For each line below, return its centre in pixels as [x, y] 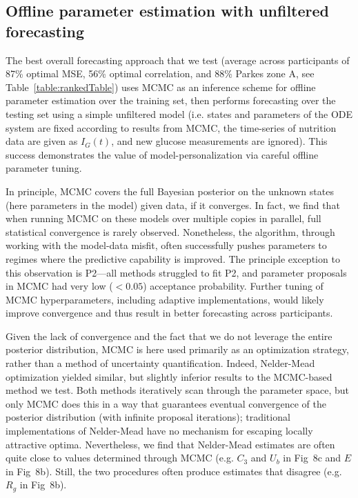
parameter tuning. [44, 168]
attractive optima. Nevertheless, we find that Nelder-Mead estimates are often [170, 444]
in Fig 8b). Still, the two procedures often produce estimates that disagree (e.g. [174, 471]
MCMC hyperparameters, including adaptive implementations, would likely [165, 299]
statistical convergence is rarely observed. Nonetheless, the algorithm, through [170, 231]
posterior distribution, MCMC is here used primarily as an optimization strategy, [177, 349]
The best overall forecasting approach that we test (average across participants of [178, 60]
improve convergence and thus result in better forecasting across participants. [169, 313]
